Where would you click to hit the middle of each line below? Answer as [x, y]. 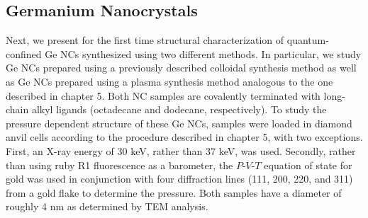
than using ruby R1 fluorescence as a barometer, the [119, 165]
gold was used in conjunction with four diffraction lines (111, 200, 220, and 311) [179, 179]
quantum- [308, 40]
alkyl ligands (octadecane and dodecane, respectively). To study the [179, 109]
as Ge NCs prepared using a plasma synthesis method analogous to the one [169, 81]
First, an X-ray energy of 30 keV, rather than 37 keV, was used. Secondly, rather [181, 150]
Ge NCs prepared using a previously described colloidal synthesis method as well [181, 68]
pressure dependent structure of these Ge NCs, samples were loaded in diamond [179, 123]
